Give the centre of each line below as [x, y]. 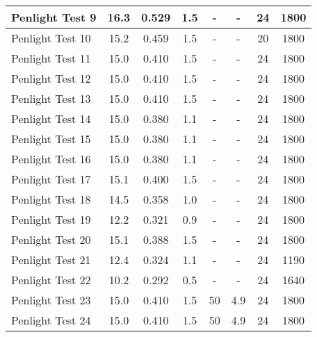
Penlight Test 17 [51, 179]
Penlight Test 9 [54, 17]
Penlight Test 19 [51, 219]
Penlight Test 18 [51, 199]
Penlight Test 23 [51, 300]
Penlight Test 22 [51, 280]
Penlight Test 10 [51, 38]
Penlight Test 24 [51, 320]
